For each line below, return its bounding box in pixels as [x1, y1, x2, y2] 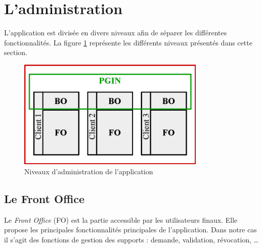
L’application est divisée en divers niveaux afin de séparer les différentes [4, 27, 227, 38]
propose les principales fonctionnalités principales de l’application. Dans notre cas [4, 224, 257, 235]
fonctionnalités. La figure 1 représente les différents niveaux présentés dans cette [4, 37, 252, 47]
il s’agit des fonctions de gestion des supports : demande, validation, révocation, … [4, 234, 259, 244]
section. [4, 47, 27, 58]
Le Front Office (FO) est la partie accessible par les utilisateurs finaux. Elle [4, 214, 238, 225]
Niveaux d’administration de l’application [24, 166, 153, 176]
